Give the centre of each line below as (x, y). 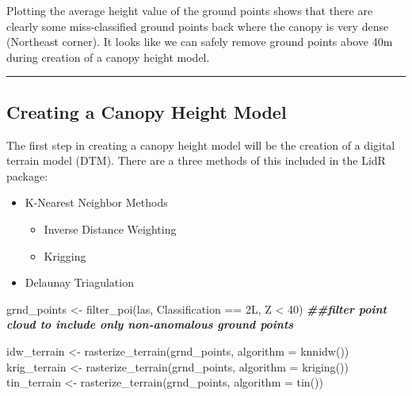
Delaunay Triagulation (79, 282)
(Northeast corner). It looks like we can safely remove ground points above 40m (200, 42)
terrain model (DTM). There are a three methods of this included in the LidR (196, 160)
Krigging (65, 255)
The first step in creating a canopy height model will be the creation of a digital (201, 145)
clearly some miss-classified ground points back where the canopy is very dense (198, 26)
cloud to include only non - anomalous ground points (150, 324)
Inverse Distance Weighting (110, 228)
